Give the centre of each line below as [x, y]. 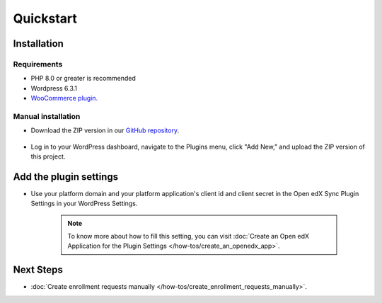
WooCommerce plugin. [64, 98]
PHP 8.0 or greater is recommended [83, 79]
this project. [48, 156]
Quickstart [45, 18]
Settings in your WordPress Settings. [84, 204]
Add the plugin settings [66, 177]
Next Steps [38, 270]
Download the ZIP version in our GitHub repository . [105, 130]
